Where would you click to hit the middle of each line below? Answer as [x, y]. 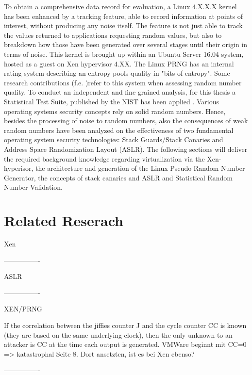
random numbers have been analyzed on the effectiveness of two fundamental [119, 130]
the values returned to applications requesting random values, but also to [113, 35]
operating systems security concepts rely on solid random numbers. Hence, [115, 111]
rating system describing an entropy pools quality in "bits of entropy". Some [117, 73]
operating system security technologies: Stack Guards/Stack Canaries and [114, 139]
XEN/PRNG [23, 309]
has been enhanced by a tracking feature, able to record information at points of [123, 16]
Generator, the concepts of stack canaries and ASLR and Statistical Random [118, 177]
